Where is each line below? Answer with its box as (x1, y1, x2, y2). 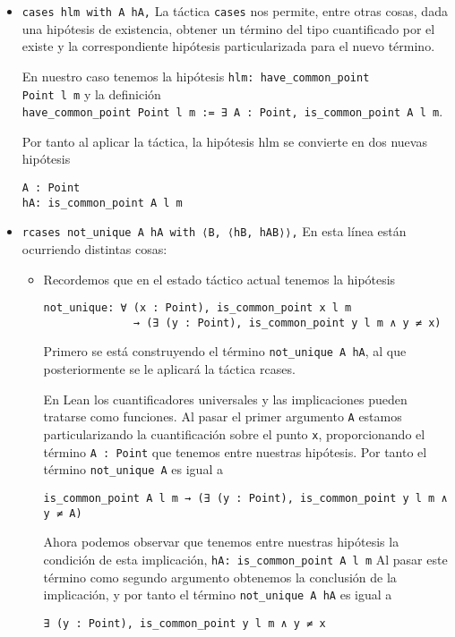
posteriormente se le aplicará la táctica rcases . (43, 360, 296, 378)
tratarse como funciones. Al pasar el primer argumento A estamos (43, 407, 402, 426)
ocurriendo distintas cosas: (21, 239, 167, 258)
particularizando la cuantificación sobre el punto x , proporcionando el (43, 424, 425, 443)
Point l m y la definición (21, 84, 161, 103)
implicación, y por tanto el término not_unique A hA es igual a (43, 585, 392, 604)
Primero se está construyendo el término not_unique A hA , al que (43, 342, 407, 361)
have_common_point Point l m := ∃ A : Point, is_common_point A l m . (21, 102, 443, 121)
